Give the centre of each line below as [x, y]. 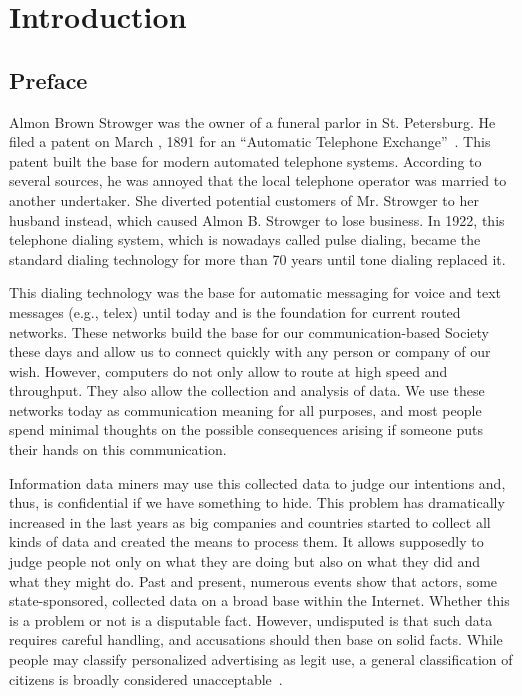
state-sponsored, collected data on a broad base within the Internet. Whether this [259, 600]
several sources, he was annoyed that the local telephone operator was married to [258, 180]
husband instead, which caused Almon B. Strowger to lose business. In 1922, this [257, 219]
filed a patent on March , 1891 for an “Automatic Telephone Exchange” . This [250, 141]
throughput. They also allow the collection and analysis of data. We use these [247, 390]
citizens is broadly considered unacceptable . [146, 678]
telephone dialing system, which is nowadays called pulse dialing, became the [245, 239]
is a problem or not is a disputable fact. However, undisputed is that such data [251, 619]
